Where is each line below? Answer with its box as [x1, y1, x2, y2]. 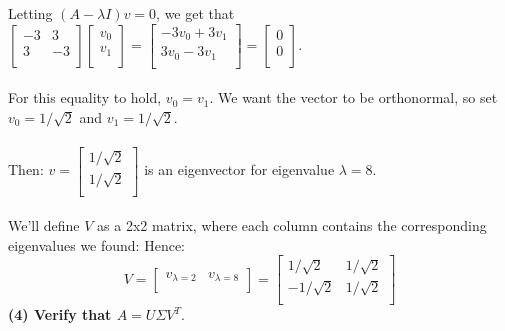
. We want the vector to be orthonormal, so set [209, 87, 498, 108]
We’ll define [8, 215, 80, 236]
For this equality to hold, [8, 87, 162, 108]
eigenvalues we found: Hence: [8, 234, 186, 255]
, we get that [156, 3, 235, 23]
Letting [8, 3, 53, 23]
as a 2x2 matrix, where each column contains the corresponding [97, 215, 487, 236]
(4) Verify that [8, 304, 112, 325]
